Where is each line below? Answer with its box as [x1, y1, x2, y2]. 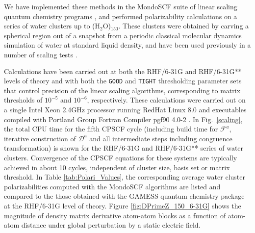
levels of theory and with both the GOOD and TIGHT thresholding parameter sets [4, 76, 242, 86]
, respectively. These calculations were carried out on [87, 95, 246, 105]
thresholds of [4, 95, 43, 105]
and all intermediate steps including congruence [89, 133, 232, 143]
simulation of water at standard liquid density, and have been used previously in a [4, 40, 251, 50]
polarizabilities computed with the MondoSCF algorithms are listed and [4, 181, 221, 191]
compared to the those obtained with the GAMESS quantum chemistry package [4, 191, 245, 201]
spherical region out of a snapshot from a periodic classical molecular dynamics [4, 30, 242, 40]
